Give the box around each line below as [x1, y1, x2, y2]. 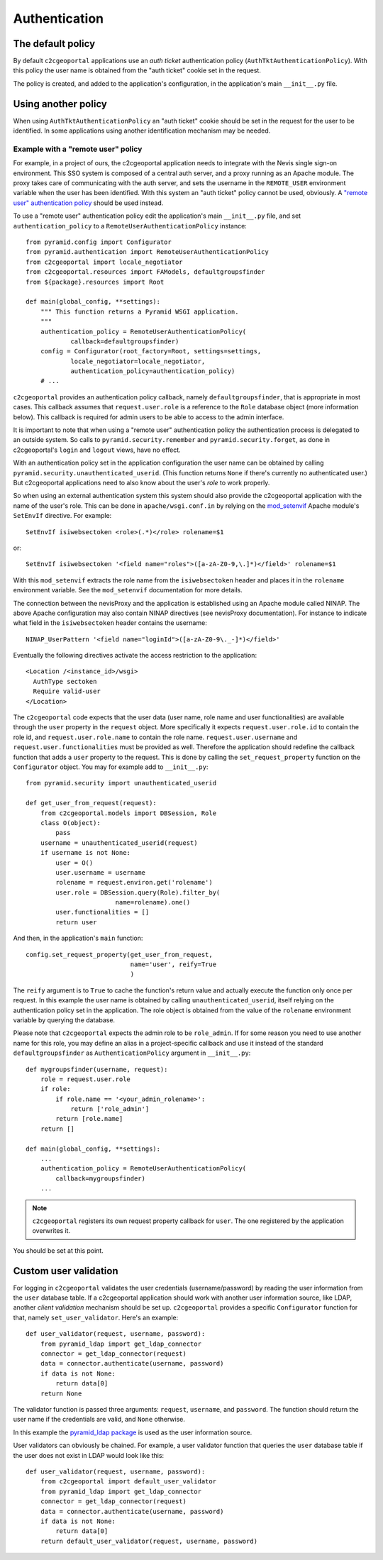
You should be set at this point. [13, 1246, 104, 1255]
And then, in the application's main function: [13, 934, 143, 943]
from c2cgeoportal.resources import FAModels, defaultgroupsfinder [26, 268, 265, 276]
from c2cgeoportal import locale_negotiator [26, 258, 184, 266]
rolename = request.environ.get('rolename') [55, 878, 213, 887]
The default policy [13, 38, 96, 50]
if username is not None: [40, 848, 131, 857]
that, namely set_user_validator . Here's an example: [13, 1313, 179, 1322]
